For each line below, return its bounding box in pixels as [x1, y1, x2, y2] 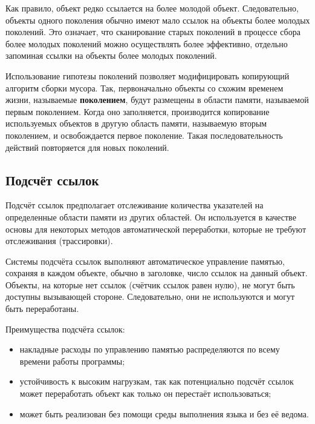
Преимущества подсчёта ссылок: [5, 322, 125, 335]
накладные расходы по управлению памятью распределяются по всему [19, 343, 280, 356]
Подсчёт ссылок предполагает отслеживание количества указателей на [5, 199, 264, 211]
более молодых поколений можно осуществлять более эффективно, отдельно [5, 37, 288, 50]
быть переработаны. [5, 302, 79, 315]
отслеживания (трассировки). [5, 234, 113, 247]
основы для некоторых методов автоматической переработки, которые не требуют [5, 222, 307, 235]
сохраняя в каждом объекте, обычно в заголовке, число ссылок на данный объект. [5, 267, 308, 279]
